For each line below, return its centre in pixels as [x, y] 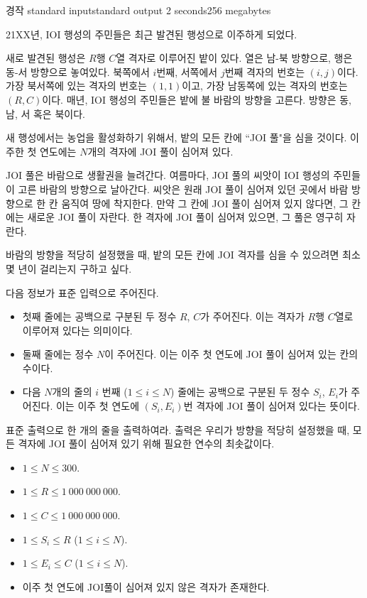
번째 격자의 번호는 [265, 71]
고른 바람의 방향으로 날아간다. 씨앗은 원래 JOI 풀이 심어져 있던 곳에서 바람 [183, 189]
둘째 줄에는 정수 [58, 354]
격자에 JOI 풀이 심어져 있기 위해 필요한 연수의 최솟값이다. [146, 444]
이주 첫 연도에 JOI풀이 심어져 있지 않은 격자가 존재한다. [146, 586]
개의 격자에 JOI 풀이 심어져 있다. [160, 151]
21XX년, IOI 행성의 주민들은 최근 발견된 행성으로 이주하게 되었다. [152, 34]
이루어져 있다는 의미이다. [77, 330]
